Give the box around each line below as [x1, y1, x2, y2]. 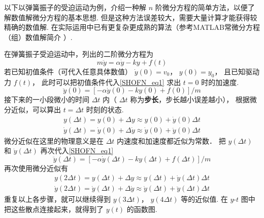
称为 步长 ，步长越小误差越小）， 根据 [130, 94, 250, 105]
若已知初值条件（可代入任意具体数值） [4, 66, 132, 76]
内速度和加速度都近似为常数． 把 [117, 135, 226, 146]
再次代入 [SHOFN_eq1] [40, 145, 114, 156]
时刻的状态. [86, 104, 124, 114]
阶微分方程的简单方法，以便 [155, 2, 248, 12]
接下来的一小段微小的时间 [4, 94, 89, 105]
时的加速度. [201, 76, 239, 87]
